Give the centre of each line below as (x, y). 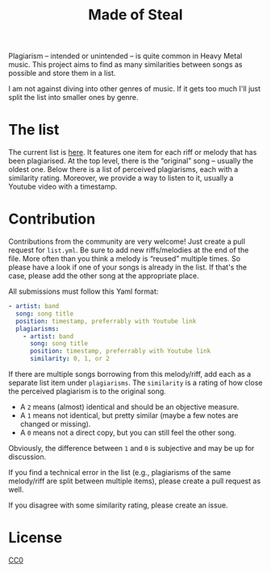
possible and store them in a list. (62, 73)
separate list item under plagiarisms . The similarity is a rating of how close (135, 383)
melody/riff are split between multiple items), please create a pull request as (135, 481)
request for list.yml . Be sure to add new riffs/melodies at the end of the (129, 250)
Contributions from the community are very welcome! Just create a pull (127, 242)
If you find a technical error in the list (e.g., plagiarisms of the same (120, 473)
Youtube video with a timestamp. (63, 186)
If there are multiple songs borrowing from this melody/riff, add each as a (130, 374)
